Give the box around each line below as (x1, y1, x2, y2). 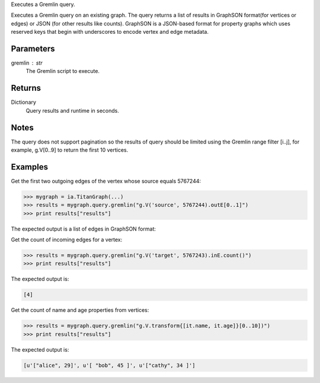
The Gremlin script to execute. (25, 68, 100, 75)
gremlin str (11, 59, 43, 66)
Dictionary (11, 98, 37, 106)
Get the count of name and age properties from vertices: (11, 307, 149, 314)
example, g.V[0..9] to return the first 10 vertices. (11, 146, 129, 154)
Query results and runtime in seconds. (25, 107, 120, 114)
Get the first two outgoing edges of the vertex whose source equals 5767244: (11, 177, 201, 184)
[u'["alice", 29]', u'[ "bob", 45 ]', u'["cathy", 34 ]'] (23, 362, 196, 369)
